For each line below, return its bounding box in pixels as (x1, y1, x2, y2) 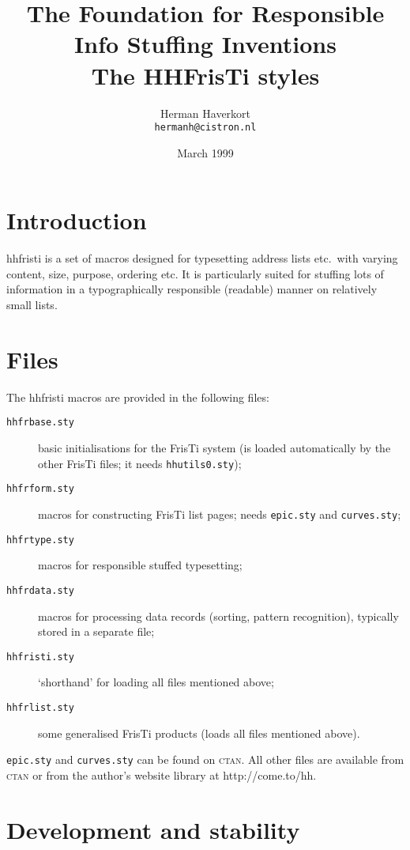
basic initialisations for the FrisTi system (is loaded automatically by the (38, 440, 391, 456)
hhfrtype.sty (6, 534, 74, 546)
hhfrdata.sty (6, 584, 74, 596)
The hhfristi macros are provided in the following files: (6, 388, 269, 405)
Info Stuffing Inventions (74, 28, 337, 60)
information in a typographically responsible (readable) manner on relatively (6, 281, 378, 297)
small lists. (6, 297, 58, 313)
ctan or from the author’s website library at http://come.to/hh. (6, 766, 317, 783)
